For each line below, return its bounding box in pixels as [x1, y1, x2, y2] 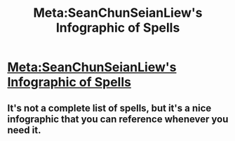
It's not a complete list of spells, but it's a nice [7, 102, 212, 114]
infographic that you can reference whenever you [7, 113, 229, 125]
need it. [7, 124, 41, 136]
